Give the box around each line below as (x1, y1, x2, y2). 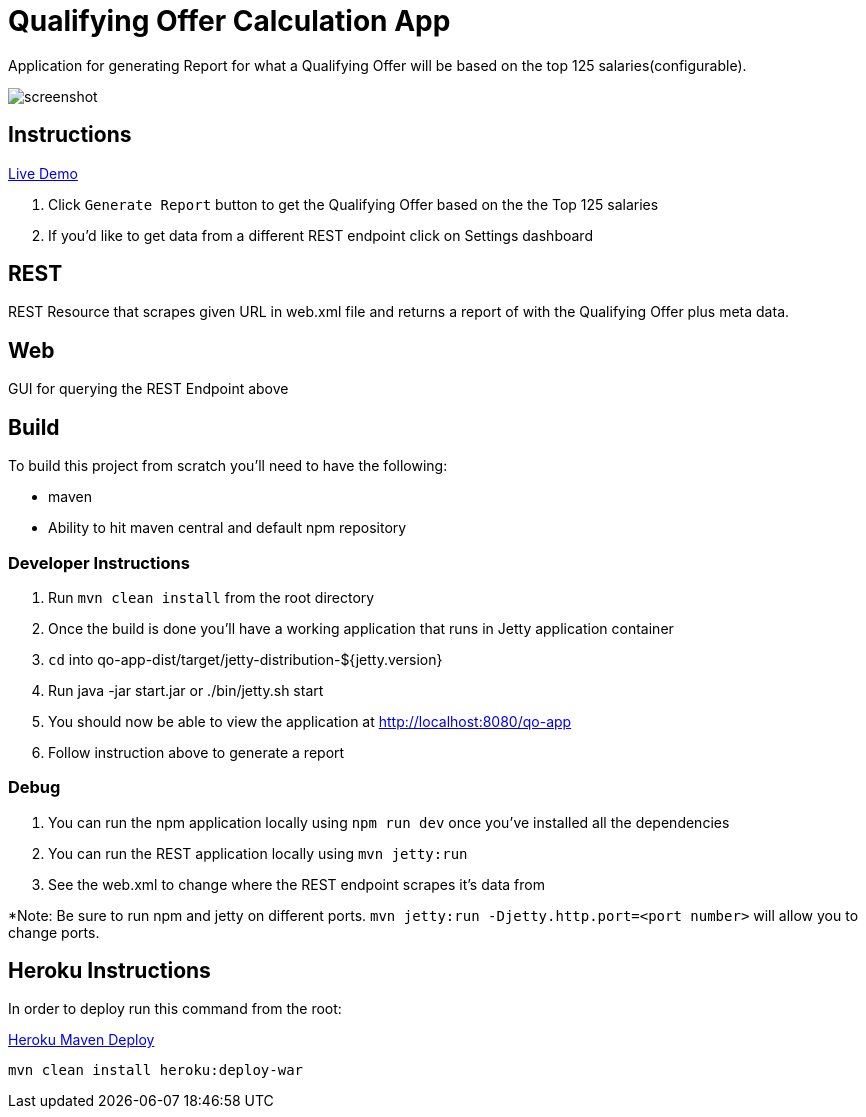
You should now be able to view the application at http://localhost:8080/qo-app (48, 712, 572, 730)
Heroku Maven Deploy (8, 1031, 155, 1049)
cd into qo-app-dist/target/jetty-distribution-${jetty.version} (48, 650, 443, 668)
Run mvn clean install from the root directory (48, 588, 375, 606)
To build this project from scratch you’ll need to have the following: (8, 457, 448, 475)
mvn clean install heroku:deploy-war (8, 1062, 304, 1079)
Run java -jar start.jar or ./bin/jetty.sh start (48, 681, 324, 699)
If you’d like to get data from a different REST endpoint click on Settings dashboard (48, 226, 593, 244)
